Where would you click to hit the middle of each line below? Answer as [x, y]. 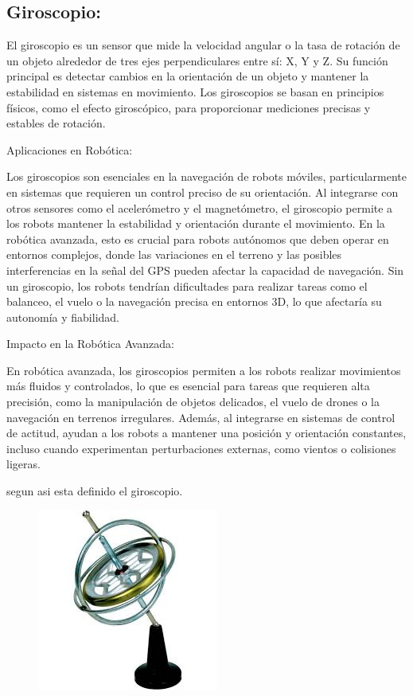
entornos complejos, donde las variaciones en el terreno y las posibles [174, 254]
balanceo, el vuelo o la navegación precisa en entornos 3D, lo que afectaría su [194, 301]
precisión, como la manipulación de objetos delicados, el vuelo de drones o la [193, 402]
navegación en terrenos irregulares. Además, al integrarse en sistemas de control [201, 417]
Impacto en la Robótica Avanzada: [90, 344]
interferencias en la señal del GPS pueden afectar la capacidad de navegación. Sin [205, 270]
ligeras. [23, 464]
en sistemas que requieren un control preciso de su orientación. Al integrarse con [203, 192]
